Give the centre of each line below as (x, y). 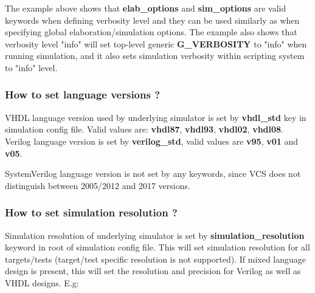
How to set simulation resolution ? (91, 212)
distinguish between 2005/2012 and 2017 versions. (98, 185)
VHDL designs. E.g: (42, 282)
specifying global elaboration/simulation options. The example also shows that (151, 32)
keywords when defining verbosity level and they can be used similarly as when (152, 20)
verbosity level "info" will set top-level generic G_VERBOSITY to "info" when (156, 43)
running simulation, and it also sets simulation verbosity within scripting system (155, 56)
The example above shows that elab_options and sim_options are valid (146, 8)
